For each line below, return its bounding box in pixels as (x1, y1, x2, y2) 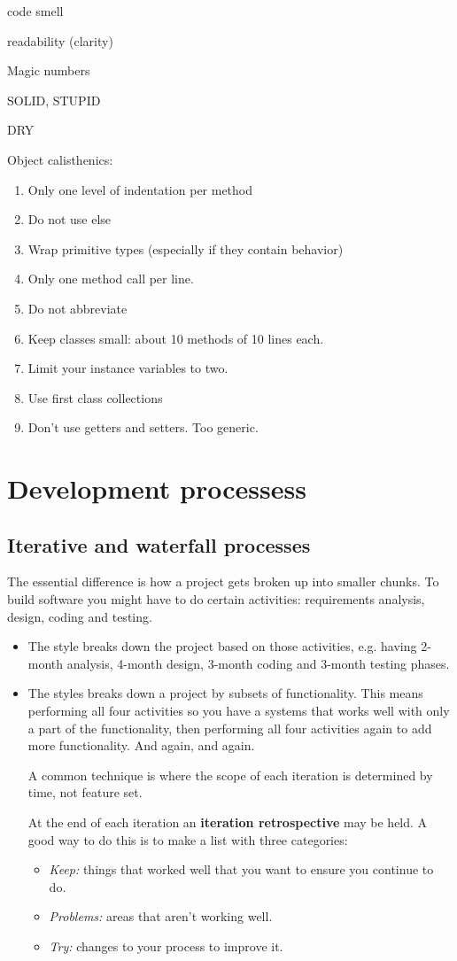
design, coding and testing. (7, 607, 152, 625)
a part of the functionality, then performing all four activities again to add (27, 718, 432, 737)
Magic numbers (7, 61, 90, 80)
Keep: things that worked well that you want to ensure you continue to (49, 860, 434, 879)
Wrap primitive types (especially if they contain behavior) (27, 239, 344, 258)
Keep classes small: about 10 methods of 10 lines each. (27, 329, 324, 347)
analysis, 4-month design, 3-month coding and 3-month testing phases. (66, 654, 450, 672)
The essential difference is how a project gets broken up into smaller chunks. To (7, 572, 439, 591)
